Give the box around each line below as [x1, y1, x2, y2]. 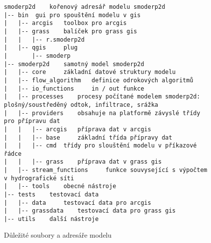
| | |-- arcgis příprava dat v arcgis [4, 125, 151, 133]
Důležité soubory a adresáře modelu [4, 229, 112, 240]
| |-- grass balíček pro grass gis [4, 27, 138, 35]
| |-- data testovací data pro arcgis [4, 199, 151, 206]
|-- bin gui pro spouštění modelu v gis [4, 11, 141, 19]
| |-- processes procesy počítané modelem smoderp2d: [4, 93, 200, 100]
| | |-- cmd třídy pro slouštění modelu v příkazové [4, 142, 197, 149]
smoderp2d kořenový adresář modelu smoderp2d [4, 3, 165, 10]
